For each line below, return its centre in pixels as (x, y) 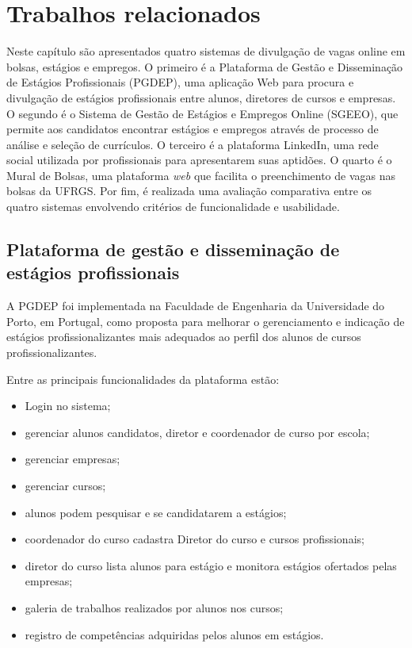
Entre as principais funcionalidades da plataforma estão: (143, 379)
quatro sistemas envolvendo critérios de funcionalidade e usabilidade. (173, 207)
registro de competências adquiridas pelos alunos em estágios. (174, 634)
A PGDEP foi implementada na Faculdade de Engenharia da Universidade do (196, 306)
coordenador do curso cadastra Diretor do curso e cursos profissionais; (195, 539)
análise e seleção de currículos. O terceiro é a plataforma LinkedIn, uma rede (193, 144)
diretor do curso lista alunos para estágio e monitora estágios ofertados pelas (211, 565)
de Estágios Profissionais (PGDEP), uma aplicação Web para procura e (180, 82)
